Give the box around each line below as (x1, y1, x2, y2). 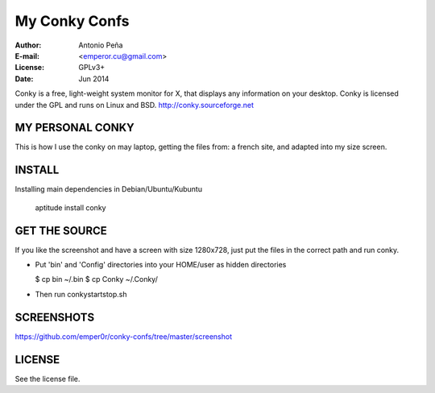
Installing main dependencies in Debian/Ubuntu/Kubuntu (14, 184, 203, 194)
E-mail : (14, 51, 40, 60)
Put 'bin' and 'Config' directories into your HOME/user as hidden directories (35, 260, 287, 269)
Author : (14, 40, 42, 50)
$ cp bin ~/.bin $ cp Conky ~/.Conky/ (35, 275, 159, 284)
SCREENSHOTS (14, 310, 95, 324)
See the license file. (14, 374, 81, 383)
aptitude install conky (35, 202, 106, 213)
